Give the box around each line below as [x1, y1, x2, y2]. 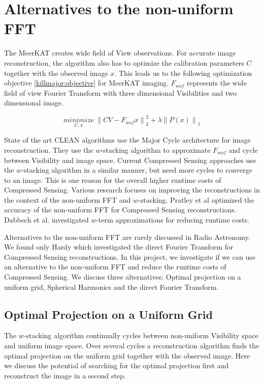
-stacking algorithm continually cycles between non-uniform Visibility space [23, 330, 258, 341]
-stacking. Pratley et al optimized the [138, 194, 254, 205]
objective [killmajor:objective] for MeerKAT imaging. [4, 77, 169, 88]
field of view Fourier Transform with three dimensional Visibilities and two [4, 87, 237, 98]
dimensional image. [4, 97, 63, 108]
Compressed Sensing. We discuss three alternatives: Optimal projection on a [4, 271, 241, 282]
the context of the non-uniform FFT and [4, 194, 131, 205]
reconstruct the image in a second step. [4, 370, 126, 380]
